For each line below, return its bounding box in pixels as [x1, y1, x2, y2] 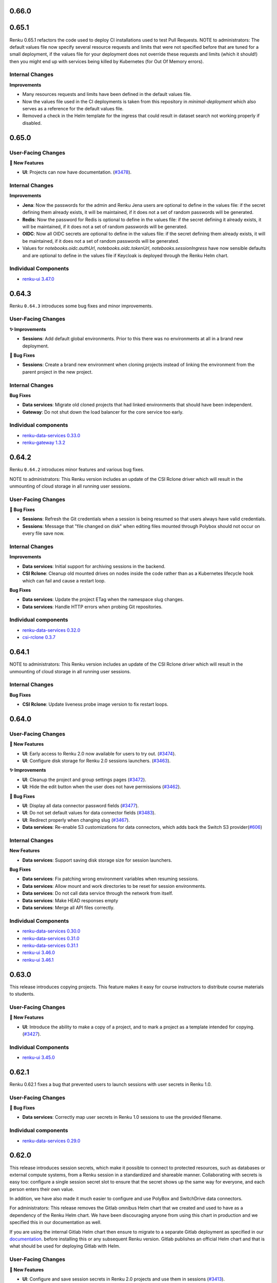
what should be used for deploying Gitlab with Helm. [9, 1243, 121, 1249]
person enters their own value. [9, 1186, 74, 1192]
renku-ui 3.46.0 [22, 949, 55, 956]
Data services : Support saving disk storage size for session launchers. [22, 857, 172, 863]
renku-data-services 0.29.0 [22, 1137, 81, 1144]
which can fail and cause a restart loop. [22, 577, 106, 584]
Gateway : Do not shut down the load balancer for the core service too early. [22, 409, 184, 415]
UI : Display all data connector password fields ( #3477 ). [22, 802, 139, 808]
